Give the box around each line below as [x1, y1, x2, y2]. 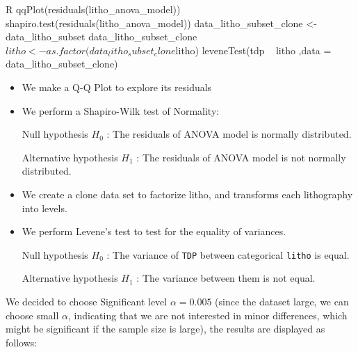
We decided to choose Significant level [6, 294, 168, 308]
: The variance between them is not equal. [136, 271, 316, 285]
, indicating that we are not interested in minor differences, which [68, 307, 348, 322]
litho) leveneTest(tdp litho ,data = [175, 42, 332, 57]
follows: [6, 335, 38, 349]
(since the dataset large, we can [215, 294, 349, 308]
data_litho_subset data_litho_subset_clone [6, 29, 197, 44]
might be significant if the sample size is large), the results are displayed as [6, 321, 325, 336]
